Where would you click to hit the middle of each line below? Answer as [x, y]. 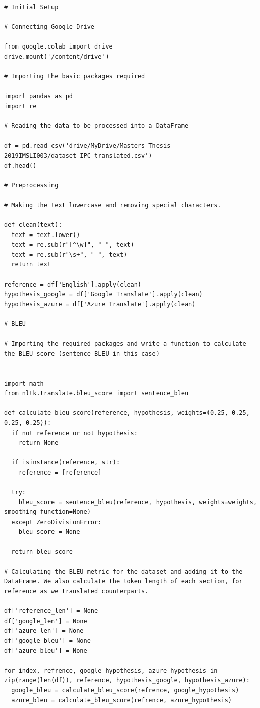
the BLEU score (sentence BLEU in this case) [82, 353]
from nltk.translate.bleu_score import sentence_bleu [96, 393]
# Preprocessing [31, 185]
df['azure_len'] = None [44, 631]
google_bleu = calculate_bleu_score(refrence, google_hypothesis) [125, 690]
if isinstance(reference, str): [66, 463]
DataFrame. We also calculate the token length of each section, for [123, 581]
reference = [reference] [60, 472]
